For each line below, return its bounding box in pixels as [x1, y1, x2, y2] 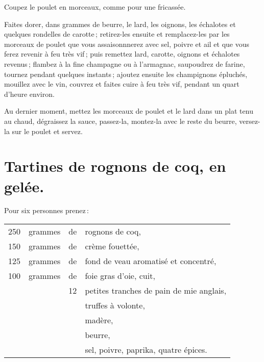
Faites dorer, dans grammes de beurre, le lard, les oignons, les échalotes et [4, 18, 236, 29]
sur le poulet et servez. [12, 125, 83, 136]
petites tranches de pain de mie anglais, [85, 285, 227, 297]
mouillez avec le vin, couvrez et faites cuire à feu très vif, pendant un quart [4, 79, 239, 89]
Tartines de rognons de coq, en [4, 156, 226, 176]
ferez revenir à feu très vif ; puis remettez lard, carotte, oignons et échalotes [4, 48, 240, 59]
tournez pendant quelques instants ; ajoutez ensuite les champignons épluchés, [4, 68, 248, 79]
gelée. [4, 175, 44, 196]
